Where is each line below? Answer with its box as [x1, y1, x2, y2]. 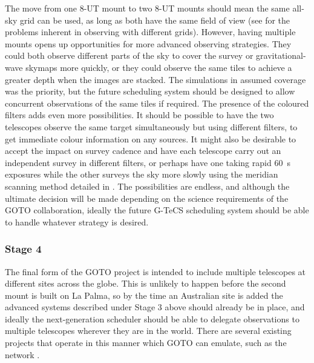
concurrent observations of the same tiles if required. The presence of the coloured [5, 96, 309, 109]
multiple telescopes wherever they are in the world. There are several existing [5, 324, 292, 337]
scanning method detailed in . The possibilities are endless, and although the [5, 179, 290, 192]
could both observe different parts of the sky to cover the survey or [5, 49, 253, 62]
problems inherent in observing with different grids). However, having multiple [5, 25, 296, 38]
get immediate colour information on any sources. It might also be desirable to [5, 132, 296, 145]
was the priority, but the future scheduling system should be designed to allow [5, 85, 295, 98]
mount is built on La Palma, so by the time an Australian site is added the [5, 288, 283, 301]
